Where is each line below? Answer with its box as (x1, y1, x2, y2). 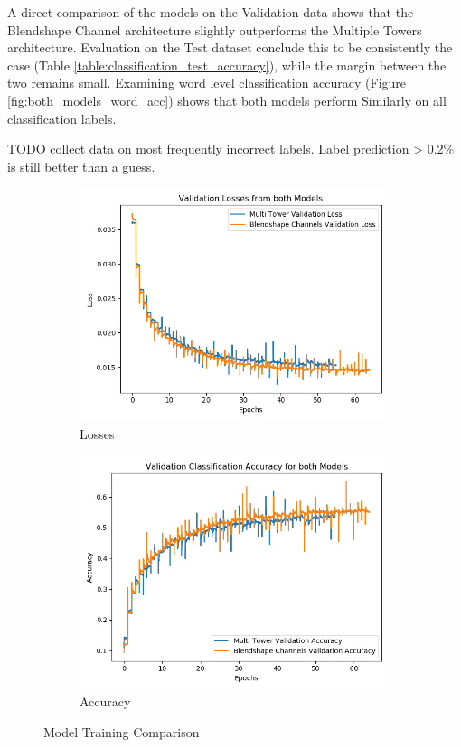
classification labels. (7, 108, 117, 127)
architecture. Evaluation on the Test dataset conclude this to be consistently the (7, 38, 453, 57)
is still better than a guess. (7, 156, 155, 175)
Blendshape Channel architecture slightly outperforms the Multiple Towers (7, 20, 422, 39)
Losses (80, 424, 115, 443)
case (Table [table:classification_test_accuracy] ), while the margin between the (7, 55, 447, 74)
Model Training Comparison (43, 722, 200, 741)
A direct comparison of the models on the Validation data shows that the (7, 3, 414, 21)
